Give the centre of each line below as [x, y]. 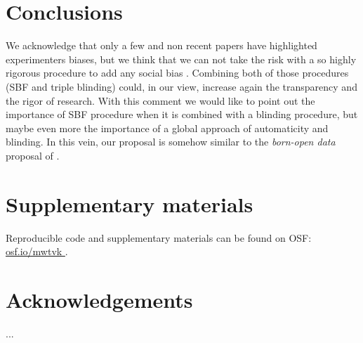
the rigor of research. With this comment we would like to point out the [160, 100]
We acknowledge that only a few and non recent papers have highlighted [161, 45]
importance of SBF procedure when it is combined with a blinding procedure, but [182, 114]
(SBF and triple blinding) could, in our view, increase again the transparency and [181, 86]
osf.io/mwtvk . [37, 251]
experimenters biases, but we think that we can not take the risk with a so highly [181, 59]
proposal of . [33, 155]
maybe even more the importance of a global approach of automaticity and [167, 128]
